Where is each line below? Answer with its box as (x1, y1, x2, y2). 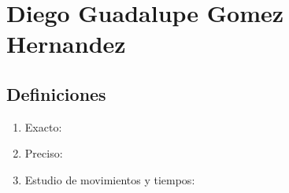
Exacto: (24, 118, 62, 135)
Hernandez (6, 28, 126, 60)
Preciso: (24, 145, 63, 161)
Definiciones (6, 81, 106, 106)
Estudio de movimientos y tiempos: (24, 171, 195, 187)
